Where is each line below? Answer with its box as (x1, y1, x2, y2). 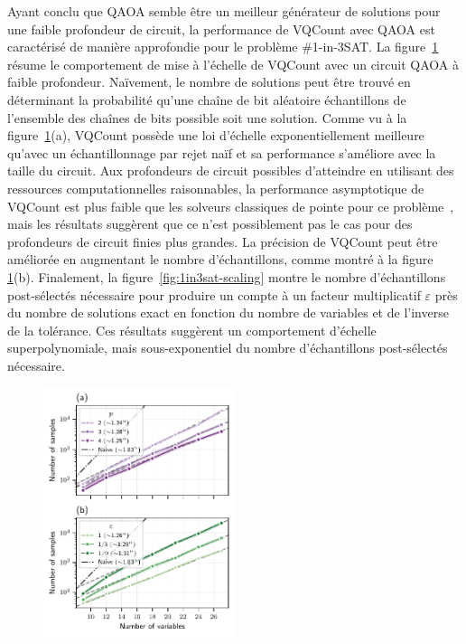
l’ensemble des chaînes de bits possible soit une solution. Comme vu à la (7, 108, 407, 127)
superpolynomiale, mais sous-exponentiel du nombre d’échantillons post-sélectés (7, 338, 448, 357)
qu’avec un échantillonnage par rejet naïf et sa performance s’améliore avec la (7, 143, 436, 162)
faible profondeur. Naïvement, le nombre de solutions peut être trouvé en (7, 72, 411, 91)
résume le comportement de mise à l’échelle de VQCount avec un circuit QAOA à (7, 54, 459, 73)
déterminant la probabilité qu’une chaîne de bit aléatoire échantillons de (7, 90, 406, 109)
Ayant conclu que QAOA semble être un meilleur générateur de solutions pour (7, 2, 441, 20)
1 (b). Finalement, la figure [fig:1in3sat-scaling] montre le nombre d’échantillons (7, 267, 446, 286)
